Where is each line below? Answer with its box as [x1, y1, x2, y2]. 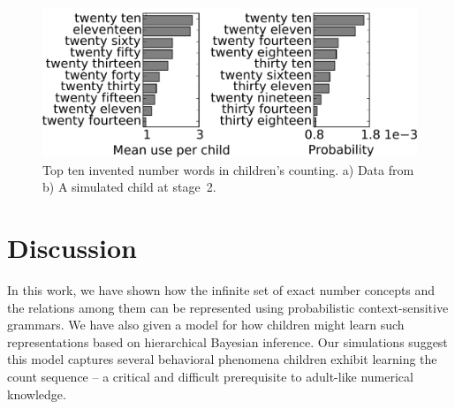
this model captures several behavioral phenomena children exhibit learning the [7, 350, 437, 368]
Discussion [7, 230, 137, 266]
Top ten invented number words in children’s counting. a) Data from [42, 160, 414, 178]
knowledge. [7, 384, 66, 403]
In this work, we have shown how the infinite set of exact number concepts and [7, 281, 436, 299]
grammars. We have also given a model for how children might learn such [7, 315, 405, 334]
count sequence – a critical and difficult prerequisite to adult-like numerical [7, 367, 413, 386]
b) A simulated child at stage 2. [42, 178, 216, 196]
